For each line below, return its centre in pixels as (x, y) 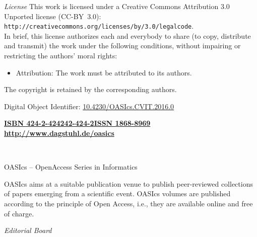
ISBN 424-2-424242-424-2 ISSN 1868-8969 (77, 123)
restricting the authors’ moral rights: (61, 56)
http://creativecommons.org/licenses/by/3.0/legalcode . (99, 26)
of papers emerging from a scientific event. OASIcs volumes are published (117, 193)
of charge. (19, 213)
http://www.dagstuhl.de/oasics (59, 133)
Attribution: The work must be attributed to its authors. (104, 72)
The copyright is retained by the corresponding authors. (90, 89)
